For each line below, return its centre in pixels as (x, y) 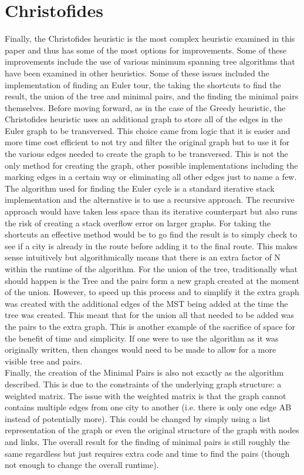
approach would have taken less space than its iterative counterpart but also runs (151, 211)
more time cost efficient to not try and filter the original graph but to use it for (147, 142)
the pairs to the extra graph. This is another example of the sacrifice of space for (150, 326)
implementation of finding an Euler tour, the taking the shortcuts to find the (143, 84)
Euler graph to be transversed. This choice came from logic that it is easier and (148, 130)
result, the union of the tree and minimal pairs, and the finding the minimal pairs (152, 96)
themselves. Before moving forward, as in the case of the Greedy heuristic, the (145, 107)
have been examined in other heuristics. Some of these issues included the (137, 73)
